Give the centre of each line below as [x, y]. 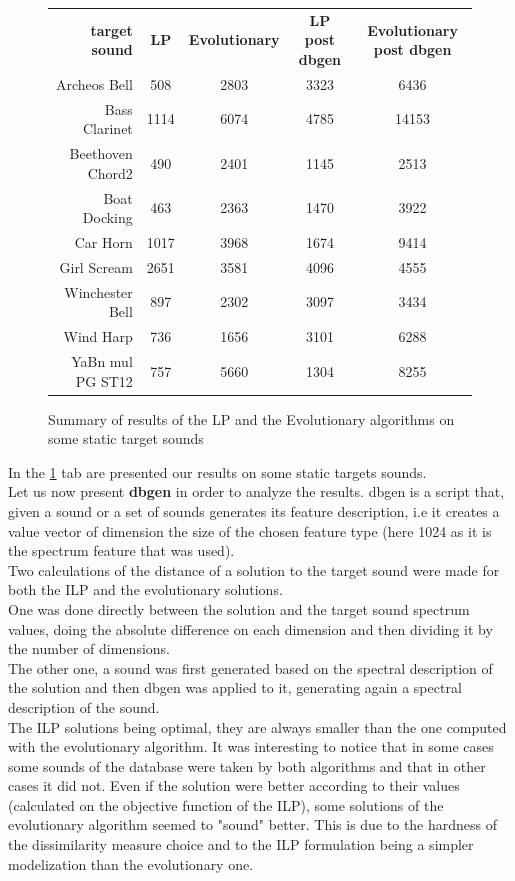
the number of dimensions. [89, 648]
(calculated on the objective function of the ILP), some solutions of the [226, 804]
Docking [107, 217]
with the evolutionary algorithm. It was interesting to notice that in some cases [251, 746]
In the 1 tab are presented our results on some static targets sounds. [217, 471]
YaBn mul [102, 360]
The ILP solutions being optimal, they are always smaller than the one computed [257, 726]
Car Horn [103, 241]
